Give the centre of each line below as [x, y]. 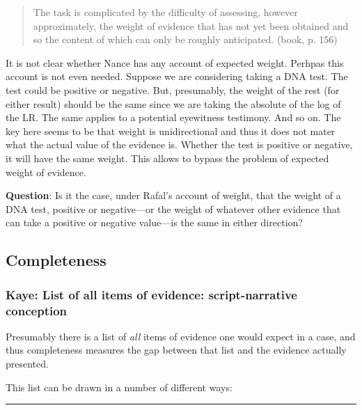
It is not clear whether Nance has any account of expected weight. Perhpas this [175, 62]
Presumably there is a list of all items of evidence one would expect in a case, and [181, 336]
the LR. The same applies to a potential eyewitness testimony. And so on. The [173, 117]
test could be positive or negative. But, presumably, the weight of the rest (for [173, 89]
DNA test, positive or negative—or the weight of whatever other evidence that [173, 208]
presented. [27, 364]
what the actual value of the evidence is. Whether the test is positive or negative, [179, 144]
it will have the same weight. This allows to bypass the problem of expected [167, 158]
